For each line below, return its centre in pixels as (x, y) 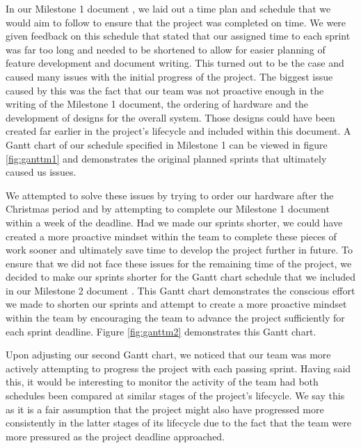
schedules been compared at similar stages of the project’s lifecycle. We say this (175, 396)
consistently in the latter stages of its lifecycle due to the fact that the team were (178, 423)
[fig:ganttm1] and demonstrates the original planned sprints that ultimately (166, 158)
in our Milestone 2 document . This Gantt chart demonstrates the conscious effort (180, 290)
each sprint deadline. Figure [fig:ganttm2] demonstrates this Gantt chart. (161, 331)
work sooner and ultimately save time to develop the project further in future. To (179, 250)
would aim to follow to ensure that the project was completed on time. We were (176, 22)
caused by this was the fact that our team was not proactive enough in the (165, 90)
